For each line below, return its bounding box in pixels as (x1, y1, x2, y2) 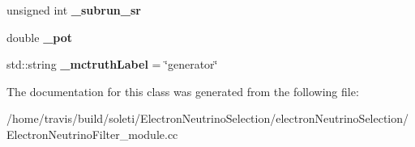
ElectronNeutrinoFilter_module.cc (6, 125, 178, 142)
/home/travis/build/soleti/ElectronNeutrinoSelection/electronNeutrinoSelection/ (6, 110, 409, 127)
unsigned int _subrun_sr (6, 2, 141, 18)
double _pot (6, 28, 72, 45)
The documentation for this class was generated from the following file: (6, 82, 359, 99)
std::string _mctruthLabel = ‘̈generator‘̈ (6, 56, 218, 73)
